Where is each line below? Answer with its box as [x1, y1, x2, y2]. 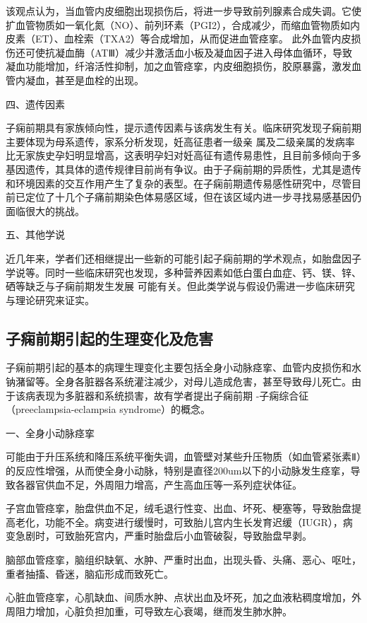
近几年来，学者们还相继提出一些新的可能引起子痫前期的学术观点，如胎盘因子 [6, 250, 361, 265]
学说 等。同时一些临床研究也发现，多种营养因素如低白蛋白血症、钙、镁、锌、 [6, 264, 361, 279]
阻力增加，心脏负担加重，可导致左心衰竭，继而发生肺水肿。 [15, 603, 292, 618]
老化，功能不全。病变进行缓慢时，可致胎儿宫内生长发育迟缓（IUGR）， [15, 514, 343, 529]
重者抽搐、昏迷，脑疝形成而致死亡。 [6, 566, 174, 581]
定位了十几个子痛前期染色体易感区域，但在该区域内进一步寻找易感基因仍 [25, 190, 361, 204]
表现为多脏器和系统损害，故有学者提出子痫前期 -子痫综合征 [35, 388, 309, 402]
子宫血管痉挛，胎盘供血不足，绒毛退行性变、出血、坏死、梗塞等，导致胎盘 [6, 501, 351, 516]
